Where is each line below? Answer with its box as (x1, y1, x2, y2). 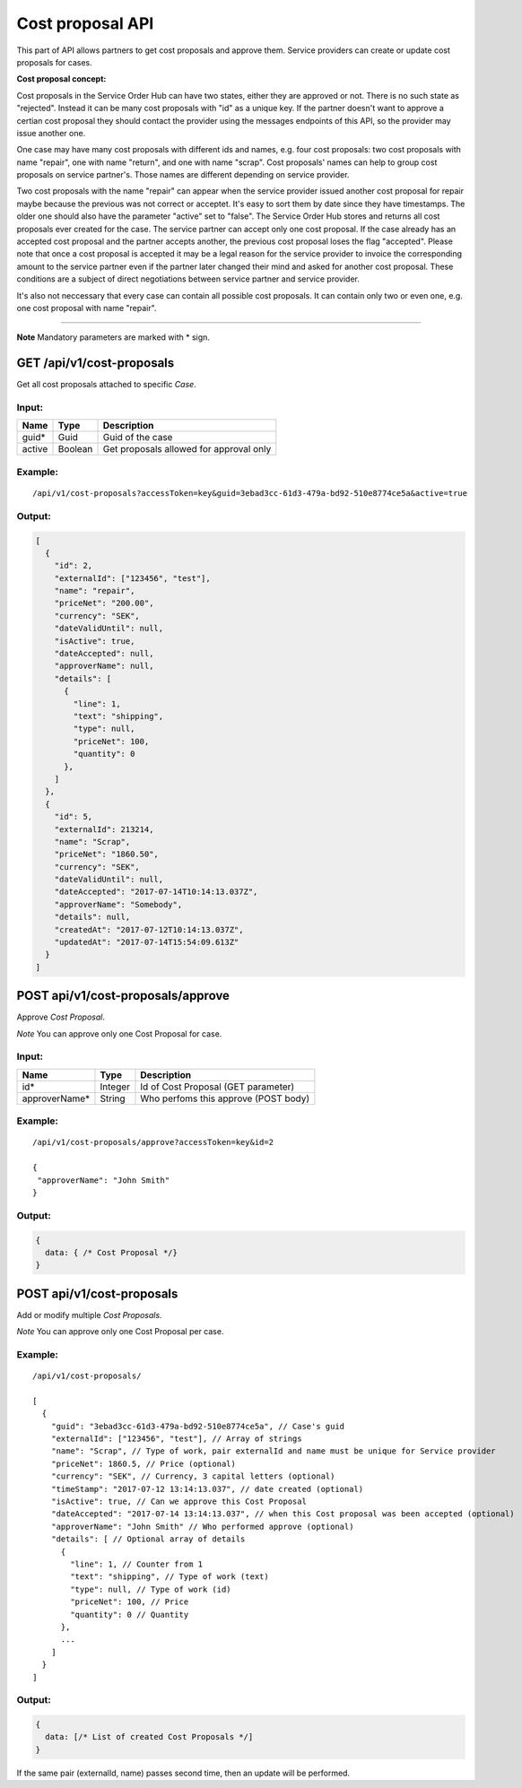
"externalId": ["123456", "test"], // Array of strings (50, 1434, 302, 1444)
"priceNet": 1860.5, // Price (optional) (50, 1458, 237, 1469)
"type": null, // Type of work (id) (70, 1584, 232, 1594)
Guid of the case (102, 431, 173, 444)
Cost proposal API (16, 13, 154, 33)
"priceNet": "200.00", (54, 598, 154, 609)
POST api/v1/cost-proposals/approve (16, 988, 231, 1003)
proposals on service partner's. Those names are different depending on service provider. (16, 169, 350, 180)
